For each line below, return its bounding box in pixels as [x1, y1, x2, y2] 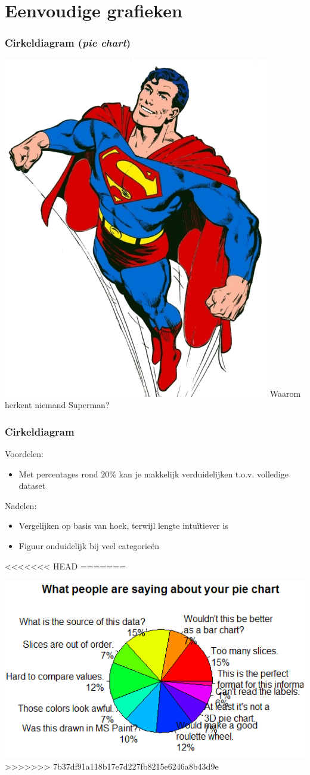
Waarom [269, 387, 301, 399]
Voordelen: [5, 448, 44, 460]
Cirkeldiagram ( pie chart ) [5, 35, 131, 50]
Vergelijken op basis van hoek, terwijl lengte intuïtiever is [18, 519, 228, 532]
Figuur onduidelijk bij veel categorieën [18, 539, 159, 552]
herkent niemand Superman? [5, 399, 110, 411]
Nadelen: [5, 499, 37, 511]
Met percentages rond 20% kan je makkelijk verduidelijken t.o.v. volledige [18, 467, 289, 480]
